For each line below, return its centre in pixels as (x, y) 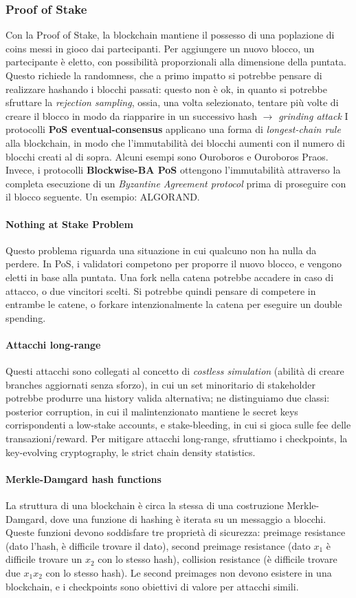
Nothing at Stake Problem (69, 224)
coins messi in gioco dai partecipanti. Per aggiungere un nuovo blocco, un (160, 48)
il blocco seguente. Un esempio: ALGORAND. (103, 197)
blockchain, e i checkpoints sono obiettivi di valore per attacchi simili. (152, 586)
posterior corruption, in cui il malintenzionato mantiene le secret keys (152, 411)
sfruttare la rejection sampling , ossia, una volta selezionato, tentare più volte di (172, 102)
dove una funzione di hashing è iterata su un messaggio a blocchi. (188, 518)
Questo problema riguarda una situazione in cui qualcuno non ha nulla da (161, 250)
